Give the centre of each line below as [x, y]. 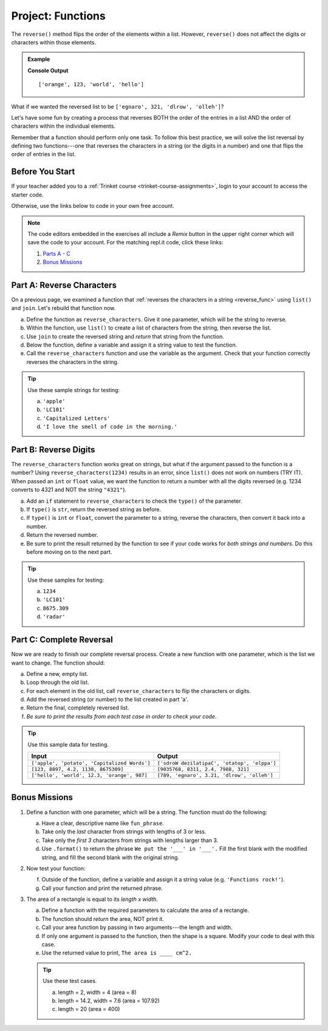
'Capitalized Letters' [77, 418]
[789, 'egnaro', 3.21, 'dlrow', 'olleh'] [215, 775]
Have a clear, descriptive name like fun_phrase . [103, 823]
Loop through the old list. [58, 682]
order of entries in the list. [43, 154]
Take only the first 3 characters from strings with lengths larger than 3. [130, 840]
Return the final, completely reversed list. [78, 708]
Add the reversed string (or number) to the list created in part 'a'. [107, 700]
